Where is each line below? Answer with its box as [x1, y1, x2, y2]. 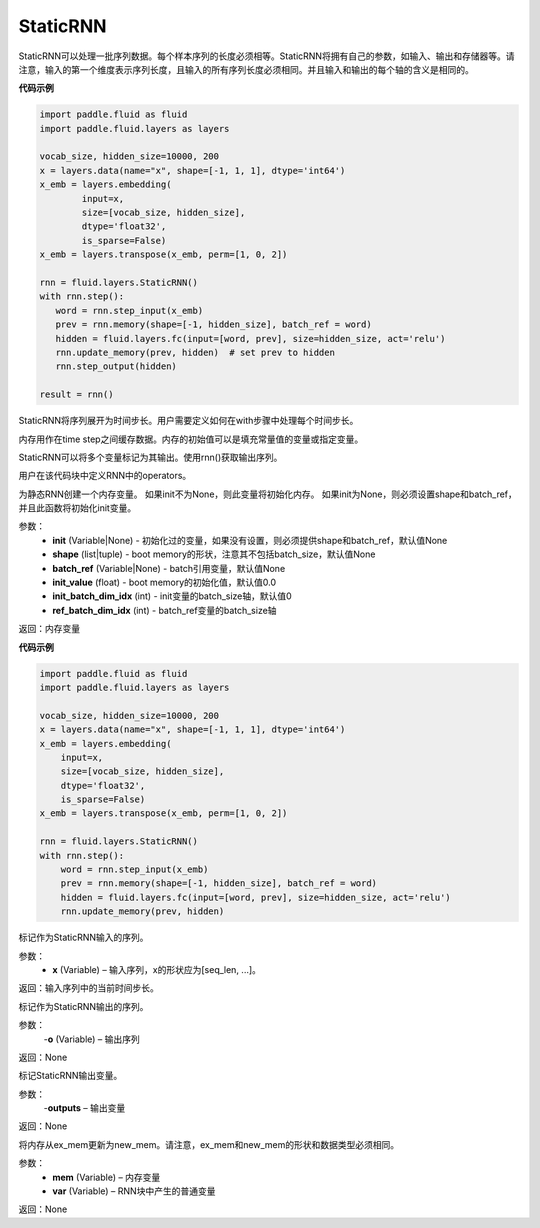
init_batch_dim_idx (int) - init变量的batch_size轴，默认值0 [52, 590, 292, 602]
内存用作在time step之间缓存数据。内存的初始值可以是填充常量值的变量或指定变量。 [18, 433, 364, 445]
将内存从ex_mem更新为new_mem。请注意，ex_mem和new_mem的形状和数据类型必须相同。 [18, 1138, 400, 1150]
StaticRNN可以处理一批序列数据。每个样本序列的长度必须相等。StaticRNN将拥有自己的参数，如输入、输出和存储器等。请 [18, 50, 515, 62]
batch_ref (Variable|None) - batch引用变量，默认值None [52, 562, 286, 574]
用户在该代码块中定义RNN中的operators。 [18, 470, 192, 482]
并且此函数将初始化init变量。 [18, 502, 137, 514]
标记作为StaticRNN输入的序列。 [18, 931, 149, 944]
